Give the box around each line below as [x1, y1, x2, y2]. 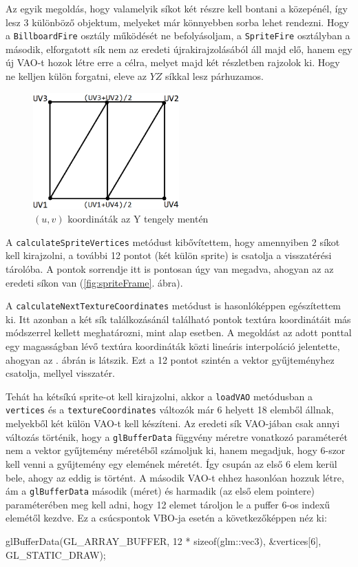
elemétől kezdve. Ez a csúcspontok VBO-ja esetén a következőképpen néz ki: [6, 511, 327, 525]
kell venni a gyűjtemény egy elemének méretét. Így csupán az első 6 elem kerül [6, 456, 337, 471]
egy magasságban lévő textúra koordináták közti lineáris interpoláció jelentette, [6, 338, 340, 353]
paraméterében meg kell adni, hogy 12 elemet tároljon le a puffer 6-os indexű [6, 497, 330, 511]
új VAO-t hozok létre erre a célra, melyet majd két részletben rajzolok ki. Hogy [6, 55, 340, 70]
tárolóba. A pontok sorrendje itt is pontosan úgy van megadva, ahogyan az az [6, 261, 334, 276]
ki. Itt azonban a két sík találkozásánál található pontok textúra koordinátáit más [6, 311, 351, 326]
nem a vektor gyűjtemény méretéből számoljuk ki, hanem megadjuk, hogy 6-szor [6, 443, 346, 457]
